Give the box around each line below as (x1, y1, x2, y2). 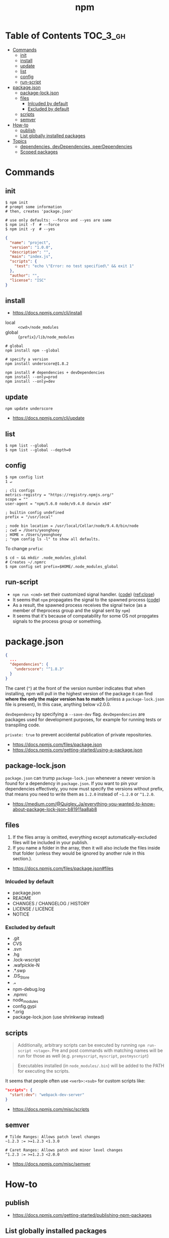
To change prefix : (5, 545, 44, 551)
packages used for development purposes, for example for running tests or (5, 716, 162, 722)
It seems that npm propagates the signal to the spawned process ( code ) (12, 596, 160, 603)
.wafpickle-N (12, 962, 40, 968)
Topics (12, 138, 27, 144)
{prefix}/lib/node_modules (18, 335, 75, 340)
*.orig (12, 1008, 24, 1015)
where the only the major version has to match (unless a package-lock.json (5, 696, 164, 702)
